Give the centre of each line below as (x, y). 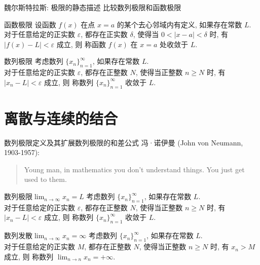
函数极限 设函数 (30, 24)
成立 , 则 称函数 (81, 44)
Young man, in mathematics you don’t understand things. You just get (134, 169)
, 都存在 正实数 (104, 34)
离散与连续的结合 (61, 118)
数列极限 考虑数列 (34, 61)
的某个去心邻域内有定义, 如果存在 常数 (179, 24)
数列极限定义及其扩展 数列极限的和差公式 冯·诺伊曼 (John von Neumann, (124, 142)
